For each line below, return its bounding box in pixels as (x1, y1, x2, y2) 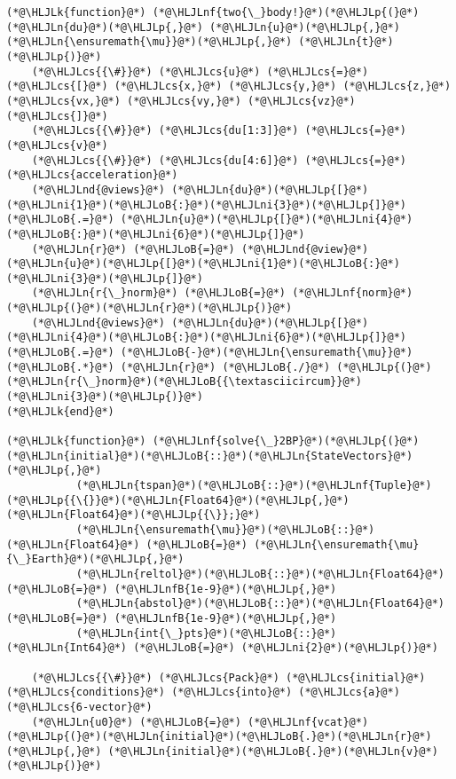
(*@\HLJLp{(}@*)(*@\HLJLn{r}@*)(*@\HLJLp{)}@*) (6, 302, 293, 315)
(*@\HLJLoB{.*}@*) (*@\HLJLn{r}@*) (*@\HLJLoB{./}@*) (6, 360, 331, 374)
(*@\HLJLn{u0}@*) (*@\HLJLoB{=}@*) (31, 715, 241, 728)
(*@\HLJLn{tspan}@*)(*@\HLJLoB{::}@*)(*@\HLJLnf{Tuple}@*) (75, 479, 432, 492)
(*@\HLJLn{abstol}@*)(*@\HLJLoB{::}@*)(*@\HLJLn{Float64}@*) (75, 597, 444, 610)
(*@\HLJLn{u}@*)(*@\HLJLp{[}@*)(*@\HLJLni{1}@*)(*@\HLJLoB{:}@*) (6, 257, 400, 271)
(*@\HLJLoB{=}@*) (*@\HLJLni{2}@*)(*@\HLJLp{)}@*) (133, 641, 438, 655)
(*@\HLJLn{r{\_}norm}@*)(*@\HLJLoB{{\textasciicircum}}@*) (6, 375, 362, 389)
